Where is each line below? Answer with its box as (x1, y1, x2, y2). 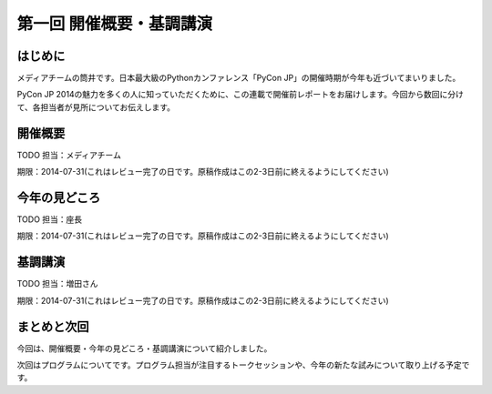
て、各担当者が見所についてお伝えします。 (16, 101, 176, 113)
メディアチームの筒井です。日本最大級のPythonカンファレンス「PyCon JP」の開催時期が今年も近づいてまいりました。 (16, 73, 461, 84)
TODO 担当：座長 (16, 214, 83, 225)
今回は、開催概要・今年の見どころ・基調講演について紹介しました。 (16, 342, 272, 354)
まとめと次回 (16, 318, 89, 334)
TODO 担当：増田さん (16, 278, 99, 289)
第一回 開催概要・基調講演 (16, 14, 213, 34)
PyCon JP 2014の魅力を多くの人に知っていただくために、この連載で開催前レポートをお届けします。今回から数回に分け (16, 89, 465, 100)
